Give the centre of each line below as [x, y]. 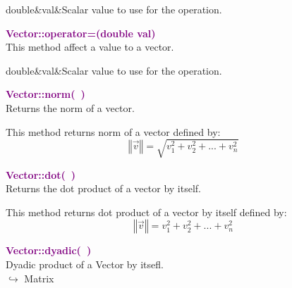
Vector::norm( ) [45, 94]
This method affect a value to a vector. [90, 47]
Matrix [39, 278]
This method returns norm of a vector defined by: [113, 131]
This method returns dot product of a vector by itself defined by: [146, 212]
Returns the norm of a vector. [70, 107]
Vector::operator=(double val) [81, 33]
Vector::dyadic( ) [49, 250]
